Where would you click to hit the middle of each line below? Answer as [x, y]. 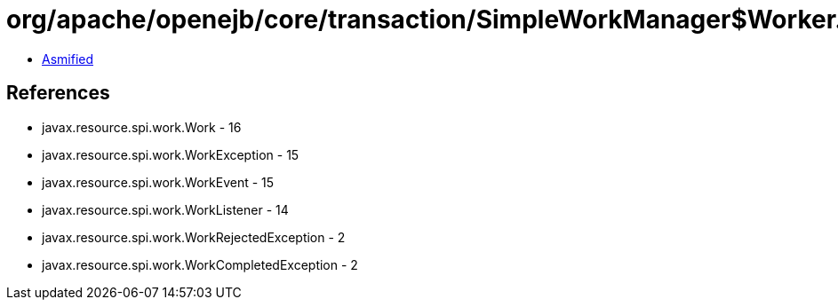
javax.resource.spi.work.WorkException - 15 [171, 154]
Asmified [68, 59]
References [58, 93]
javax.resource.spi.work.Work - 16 [142, 127]
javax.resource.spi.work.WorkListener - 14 [165, 209]
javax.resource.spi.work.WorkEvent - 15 [158, 182]
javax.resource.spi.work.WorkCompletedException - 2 [200, 264]
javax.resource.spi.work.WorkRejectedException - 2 [194, 237]
